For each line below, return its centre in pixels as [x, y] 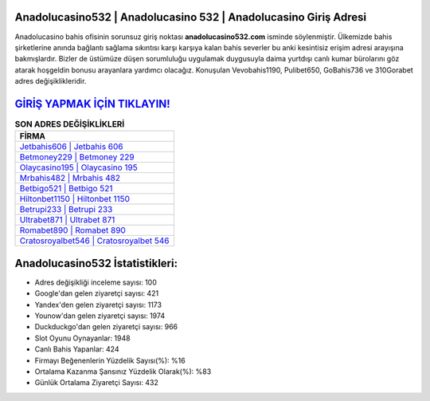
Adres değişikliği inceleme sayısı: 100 [96, 282]
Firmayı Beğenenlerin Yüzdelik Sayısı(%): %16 [110, 360]
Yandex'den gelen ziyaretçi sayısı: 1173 [98, 305]
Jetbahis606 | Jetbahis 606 [71, 147]
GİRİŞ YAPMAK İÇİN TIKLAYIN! [92, 104]
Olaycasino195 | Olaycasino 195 [79, 167]
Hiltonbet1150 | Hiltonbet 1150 [75, 199]
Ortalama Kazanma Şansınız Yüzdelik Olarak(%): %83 [123, 372]
